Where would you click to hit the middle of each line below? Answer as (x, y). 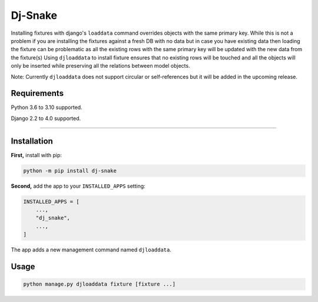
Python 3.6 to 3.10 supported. (47, 107)
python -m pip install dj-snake (70, 170)
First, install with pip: (36, 155)
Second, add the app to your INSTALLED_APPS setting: (78, 186)
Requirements (37, 93)
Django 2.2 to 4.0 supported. (46, 118)
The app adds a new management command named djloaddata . (91, 250)
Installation (32, 141)
